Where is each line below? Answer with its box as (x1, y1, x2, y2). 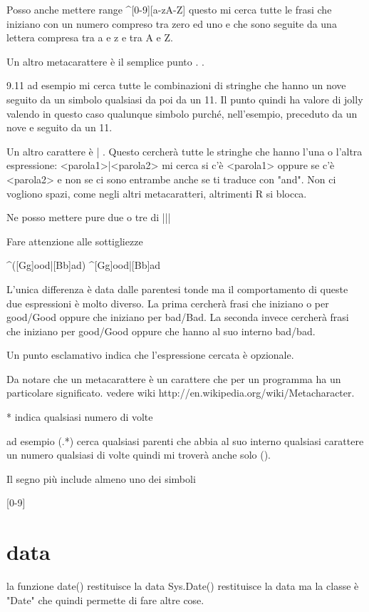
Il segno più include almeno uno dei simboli (6, 471, 196, 486)
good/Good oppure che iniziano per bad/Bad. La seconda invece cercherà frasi (6, 310, 349, 325)
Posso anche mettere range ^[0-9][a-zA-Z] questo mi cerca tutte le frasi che (6, 2, 332, 16)
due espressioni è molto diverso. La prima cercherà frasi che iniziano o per (6, 295, 329, 310)
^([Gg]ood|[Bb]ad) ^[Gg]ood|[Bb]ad (6, 257, 161, 272)
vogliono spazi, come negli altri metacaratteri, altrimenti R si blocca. (6, 185, 307, 200)
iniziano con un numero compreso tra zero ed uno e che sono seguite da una (6, 16, 337, 31)
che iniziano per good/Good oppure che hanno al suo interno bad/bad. (6, 323, 316, 338)
